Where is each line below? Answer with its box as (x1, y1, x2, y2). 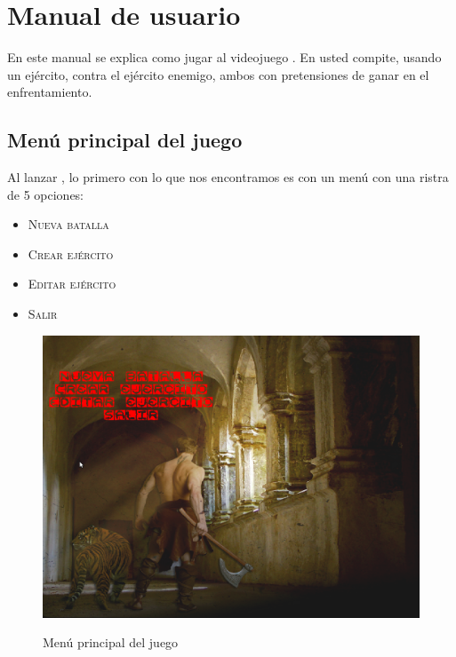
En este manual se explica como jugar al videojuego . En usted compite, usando (7, 48, 442, 67)
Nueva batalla (28, 215, 109, 234)
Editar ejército (28, 274, 116, 293)
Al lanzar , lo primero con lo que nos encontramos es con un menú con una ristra (7, 168, 449, 186)
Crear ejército (28, 244, 114, 263)
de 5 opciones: (7, 185, 84, 203)
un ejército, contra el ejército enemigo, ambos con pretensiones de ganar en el (7, 65, 429, 83)
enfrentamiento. (7, 83, 92, 101)
